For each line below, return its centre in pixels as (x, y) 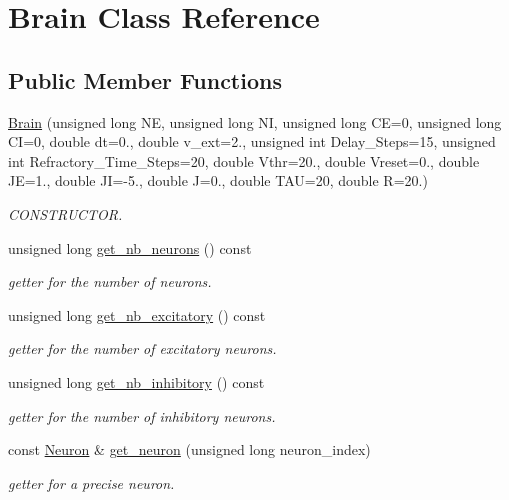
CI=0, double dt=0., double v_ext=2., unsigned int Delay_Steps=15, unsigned (252, 141)
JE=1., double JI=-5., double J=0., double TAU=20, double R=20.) (218, 180)
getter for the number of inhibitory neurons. (142, 415)
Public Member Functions (145, 79)
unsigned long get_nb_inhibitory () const (136, 381)
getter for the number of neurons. (110, 281)
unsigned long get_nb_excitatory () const (137, 314)
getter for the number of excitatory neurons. (142, 348)
